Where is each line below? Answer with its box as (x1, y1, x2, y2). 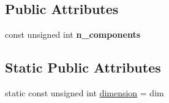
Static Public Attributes (5, 58, 161, 77)
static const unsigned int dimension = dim (5, 87, 164, 99)
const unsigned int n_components (5, 28, 141, 41)
